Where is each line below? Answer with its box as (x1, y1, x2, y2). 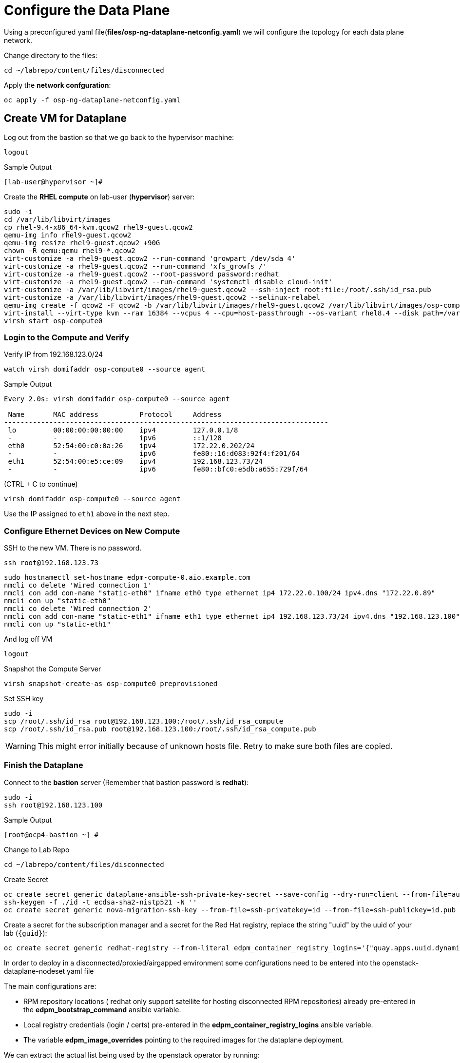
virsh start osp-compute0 (4, 316, 103, 325)
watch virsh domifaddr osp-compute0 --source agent (4, 365, 206, 374)
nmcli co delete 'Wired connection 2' (4, 605, 152, 613)
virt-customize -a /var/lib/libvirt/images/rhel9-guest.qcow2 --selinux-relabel (4, 293, 321, 301)
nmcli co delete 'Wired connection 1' (4, 581, 152, 590)
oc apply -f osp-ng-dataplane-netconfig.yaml (4, 96, 181, 104)
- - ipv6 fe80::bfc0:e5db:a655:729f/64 (8, 465, 308, 473)
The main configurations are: (4, 982, 96, 990)
